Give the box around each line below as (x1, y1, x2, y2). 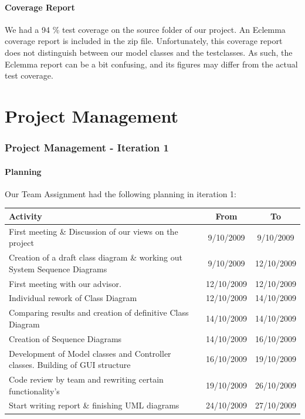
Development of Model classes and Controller (9, 347, 171, 359)
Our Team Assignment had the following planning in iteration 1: (5, 187, 236, 200)
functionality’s (9, 384, 60, 397)
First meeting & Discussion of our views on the (9, 225, 178, 237)
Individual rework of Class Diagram (9, 292, 137, 304)
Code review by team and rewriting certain (9, 373, 164, 385)
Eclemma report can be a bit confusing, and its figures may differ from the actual (5, 58, 298, 70)
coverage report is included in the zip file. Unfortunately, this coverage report (5, 35, 283, 47)
